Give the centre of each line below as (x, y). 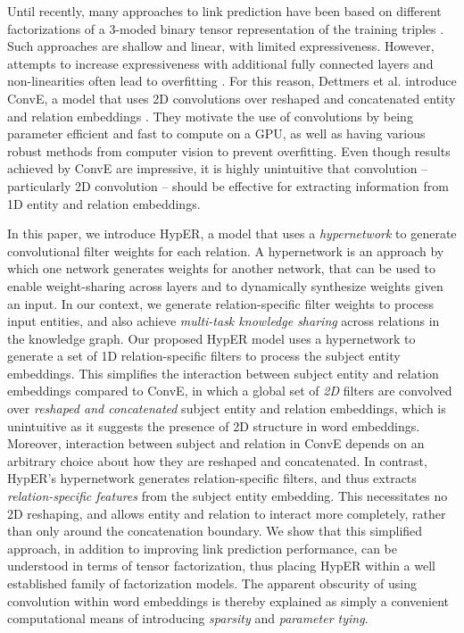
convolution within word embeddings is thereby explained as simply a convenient (228, 600)
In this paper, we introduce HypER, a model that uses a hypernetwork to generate (232, 233)
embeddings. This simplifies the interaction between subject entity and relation (223, 373)
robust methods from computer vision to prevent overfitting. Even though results (229, 150)
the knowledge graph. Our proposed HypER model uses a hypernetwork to (211, 338)
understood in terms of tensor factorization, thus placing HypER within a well (222, 566)
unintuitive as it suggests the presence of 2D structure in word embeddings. (214, 425)
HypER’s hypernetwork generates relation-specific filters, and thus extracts (212, 478)
